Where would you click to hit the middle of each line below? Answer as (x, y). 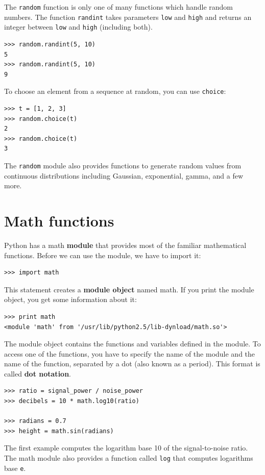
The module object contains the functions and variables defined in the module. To (132, 344)
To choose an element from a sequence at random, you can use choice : (115, 91)
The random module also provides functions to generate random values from (123, 165)
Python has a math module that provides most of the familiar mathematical (125, 245)
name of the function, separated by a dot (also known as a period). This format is (132, 364)
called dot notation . (38, 373)
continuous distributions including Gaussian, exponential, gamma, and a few (124, 175)
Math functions (59, 220)
